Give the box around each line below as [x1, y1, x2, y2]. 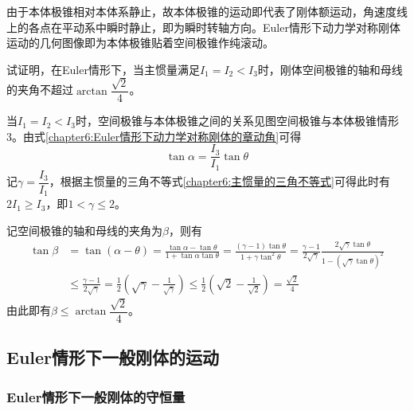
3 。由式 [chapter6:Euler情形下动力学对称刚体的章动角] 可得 [6, 127, 302, 144]
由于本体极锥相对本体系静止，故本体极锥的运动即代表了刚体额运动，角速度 [6, 3, 396, 19]
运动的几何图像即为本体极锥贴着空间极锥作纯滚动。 [6, 34, 274, 51]
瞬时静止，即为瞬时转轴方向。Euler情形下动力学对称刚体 [106, 18, 400, 35]
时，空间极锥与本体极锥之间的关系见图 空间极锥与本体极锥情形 [75, 112, 399, 129]
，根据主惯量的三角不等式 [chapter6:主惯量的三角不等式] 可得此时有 [49, 173, 390, 190]
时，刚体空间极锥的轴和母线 [257, 61, 403, 77]
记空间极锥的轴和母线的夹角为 [6, 222, 162, 239]
